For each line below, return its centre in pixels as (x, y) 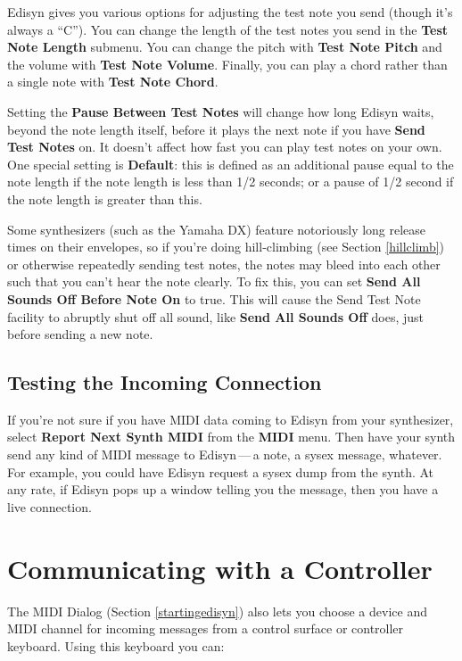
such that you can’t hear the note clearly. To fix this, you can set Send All (214, 281)
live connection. (49, 506)
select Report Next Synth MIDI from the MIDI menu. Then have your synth (231, 437)
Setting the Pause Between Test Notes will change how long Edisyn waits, (221, 111)
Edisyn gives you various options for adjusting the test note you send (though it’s (230, 12)
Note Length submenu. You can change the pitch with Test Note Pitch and (225, 47)
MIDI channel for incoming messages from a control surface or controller (206, 628)
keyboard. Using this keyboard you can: (116, 645)
